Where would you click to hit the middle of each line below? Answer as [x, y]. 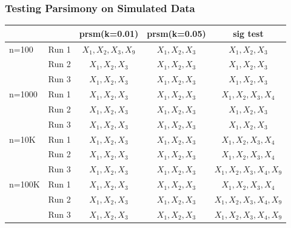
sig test [248, 33]
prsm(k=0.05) [176, 33]
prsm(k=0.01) [109, 33]
